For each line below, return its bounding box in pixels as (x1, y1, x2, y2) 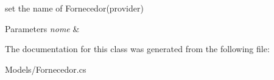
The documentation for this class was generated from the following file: (5, 42, 270, 55)
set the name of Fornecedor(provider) (5, 2, 144, 14)
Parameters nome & (5, 22, 80, 35)
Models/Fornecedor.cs (5, 62, 86, 75)
